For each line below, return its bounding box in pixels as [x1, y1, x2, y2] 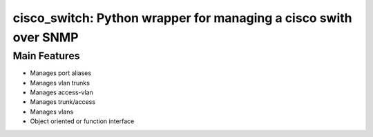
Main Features [12, 50, 80, 62]
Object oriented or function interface [30, 117, 135, 125]
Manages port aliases [30, 69, 92, 77]
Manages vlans [30, 107, 74, 116]
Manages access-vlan [30, 88, 93, 96]
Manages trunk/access [30, 98, 96, 106]
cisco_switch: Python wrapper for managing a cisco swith [12, 10, 352, 25]
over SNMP [12, 30, 79, 45]
